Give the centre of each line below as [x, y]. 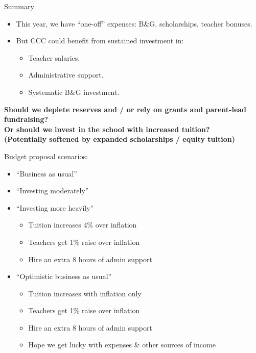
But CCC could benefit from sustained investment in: [100, 41]
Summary [19, 6]
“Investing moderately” [52, 191]
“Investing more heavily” [55, 207]
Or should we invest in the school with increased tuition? [107, 129]
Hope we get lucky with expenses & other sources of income [122, 345]
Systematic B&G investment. [74, 92]
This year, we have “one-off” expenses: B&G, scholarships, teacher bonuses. [134, 23]
